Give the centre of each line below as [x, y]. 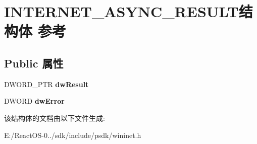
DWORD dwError [34, 101]
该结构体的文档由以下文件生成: [55, 118]
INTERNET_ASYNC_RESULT [121, 11]
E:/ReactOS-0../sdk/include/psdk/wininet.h [73, 135]
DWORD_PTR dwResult [46, 84]
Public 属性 [34, 63]
